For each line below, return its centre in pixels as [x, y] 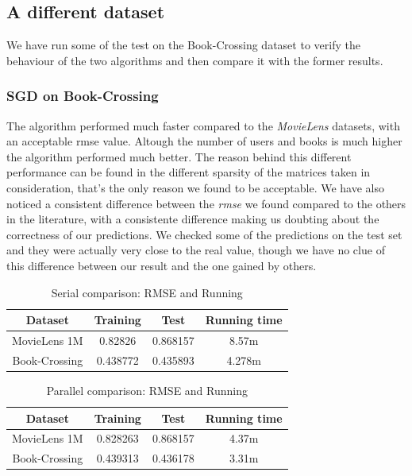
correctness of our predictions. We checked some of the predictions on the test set [204, 234]
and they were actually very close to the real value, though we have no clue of [196, 250]
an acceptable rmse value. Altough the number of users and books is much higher [204, 141]
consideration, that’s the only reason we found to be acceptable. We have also [195, 187]
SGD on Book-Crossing [83, 96]
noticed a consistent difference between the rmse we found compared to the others [206, 203]
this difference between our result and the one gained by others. [162, 265]
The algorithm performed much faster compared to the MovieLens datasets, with [203, 125]
